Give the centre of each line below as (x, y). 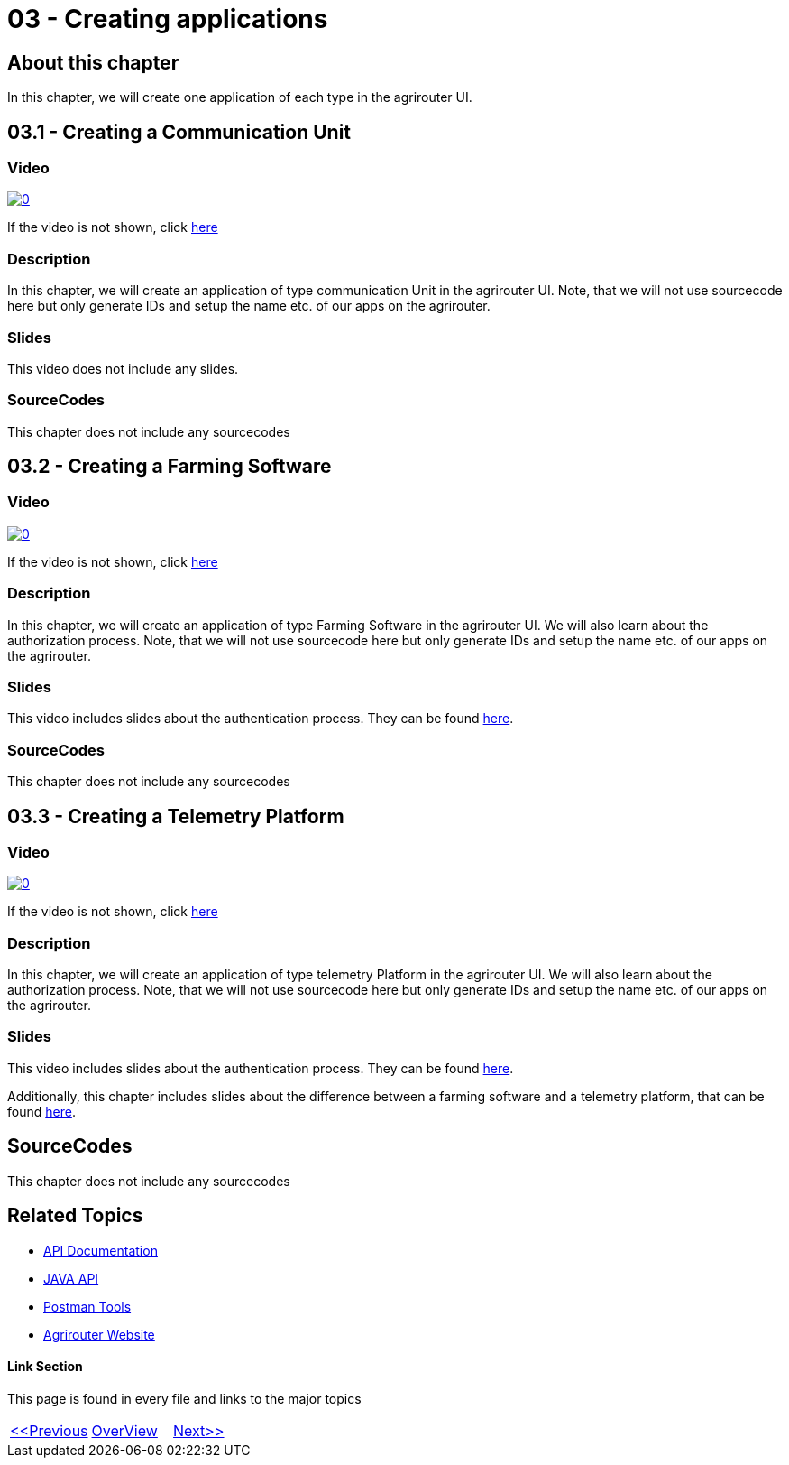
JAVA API (71, 1278)
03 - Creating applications (168, 19)
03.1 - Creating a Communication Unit (179, 132)
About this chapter (93, 62)
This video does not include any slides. (123, 368)
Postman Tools (87, 1306)
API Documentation (101, 1250)
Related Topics (75, 1216)
